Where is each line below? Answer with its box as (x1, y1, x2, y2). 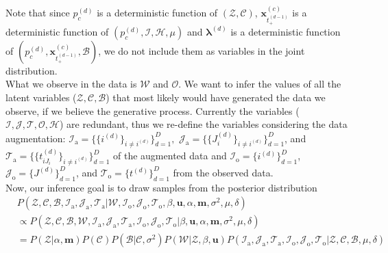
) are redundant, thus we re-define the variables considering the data (60, 117, 348, 131)
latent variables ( (5, 90, 77, 104)
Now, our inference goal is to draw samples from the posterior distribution (5, 180, 317, 194)
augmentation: (5, 131, 66, 145)
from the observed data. (173, 165, 274, 179)
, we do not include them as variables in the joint (98, 43, 305, 57)
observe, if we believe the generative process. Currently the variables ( (5, 103, 300, 118)
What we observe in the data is (5, 77, 137, 91)
